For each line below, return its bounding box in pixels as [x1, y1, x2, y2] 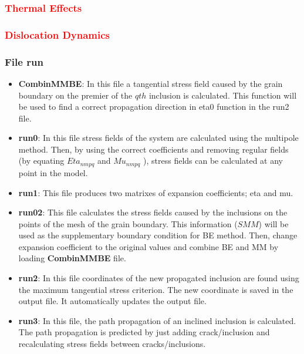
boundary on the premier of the [18, 89, 133, 101]
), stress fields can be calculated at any [143, 154, 283, 167]
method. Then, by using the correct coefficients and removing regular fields [18, 143, 289, 155]
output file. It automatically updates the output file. [18, 295, 207, 307]
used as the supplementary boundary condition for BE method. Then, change [18, 229, 298, 241]
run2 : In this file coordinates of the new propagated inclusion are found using [18, 272, 299, 284]
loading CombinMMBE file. [18, 252, 126, 264]
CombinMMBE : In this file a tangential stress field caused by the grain [18, 77, 283, 89]
